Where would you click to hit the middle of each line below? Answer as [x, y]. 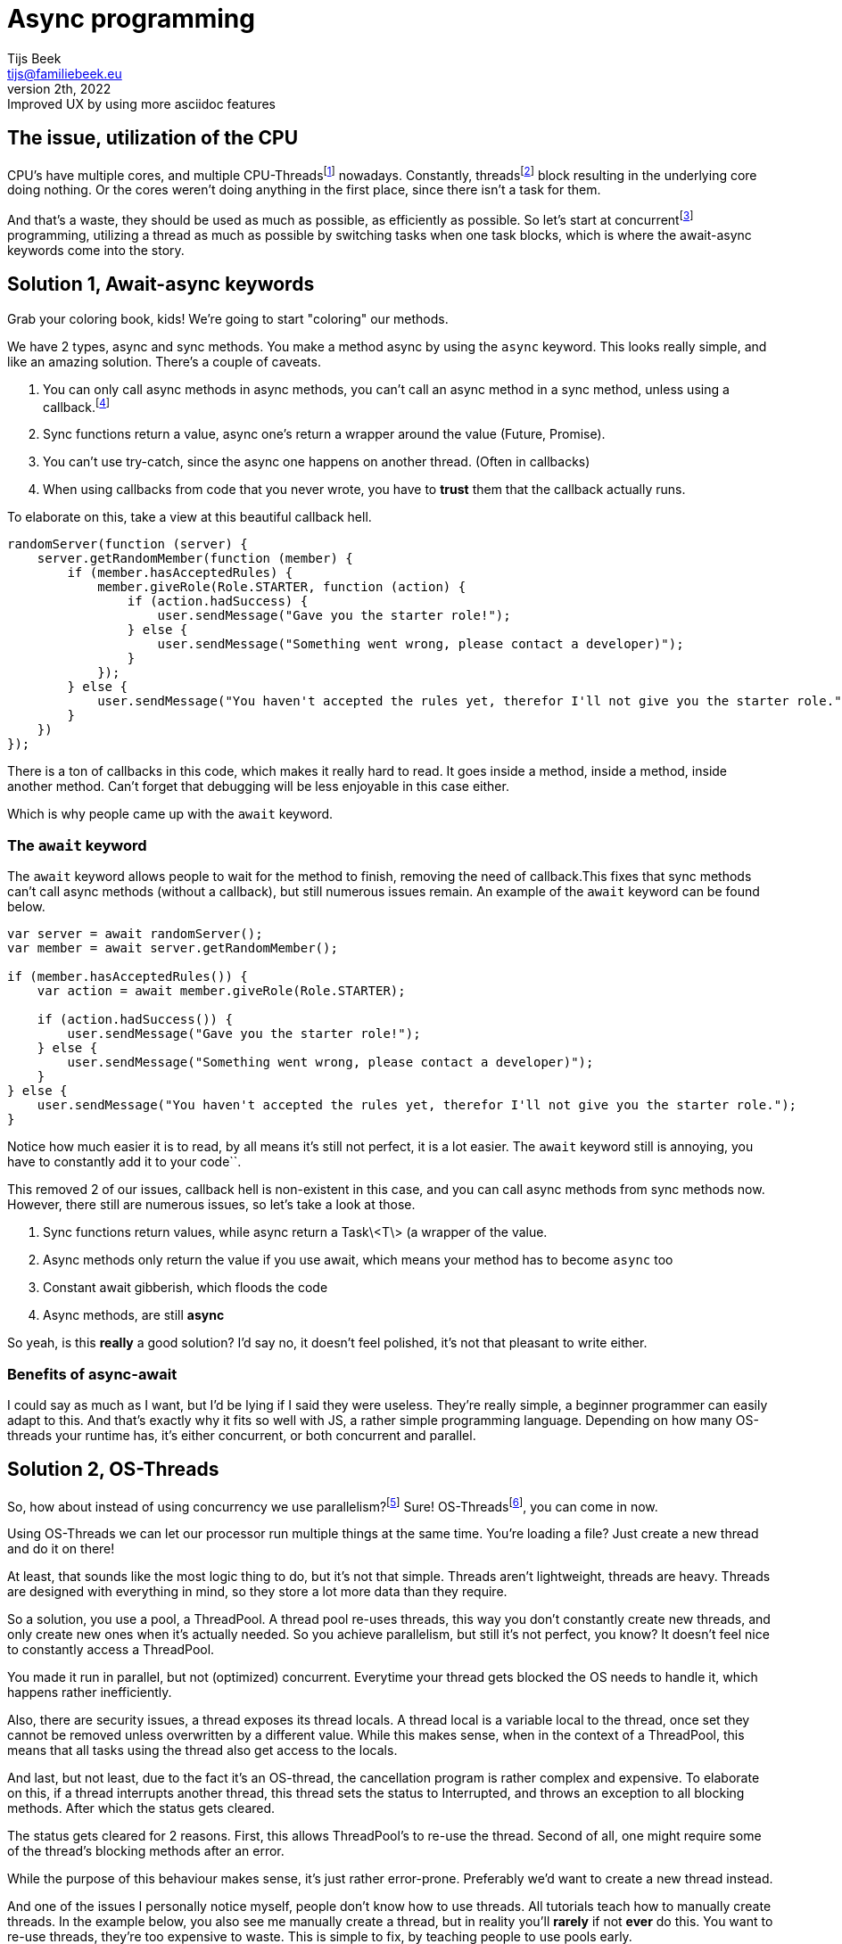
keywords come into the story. [96, 250]
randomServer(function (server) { [128, 544]
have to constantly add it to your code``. [124, 1162]
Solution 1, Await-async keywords [161, 284]
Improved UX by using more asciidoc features [141, 103]
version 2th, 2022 [59, 88]
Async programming [131, 19]
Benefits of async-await [92, 1374]
